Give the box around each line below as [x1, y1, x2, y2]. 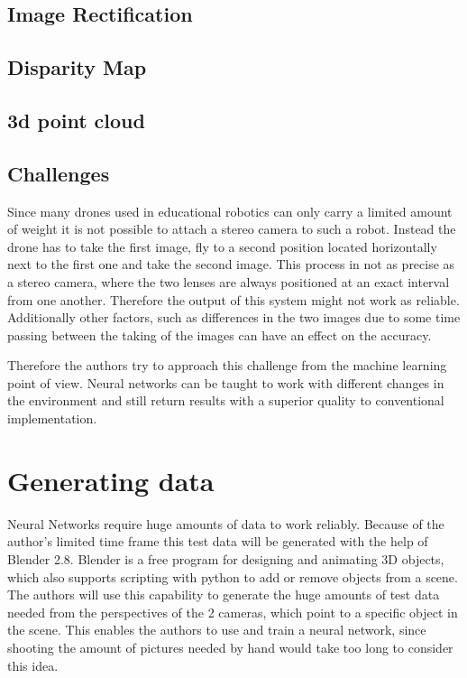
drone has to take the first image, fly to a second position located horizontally [7, 237, 437, 255]
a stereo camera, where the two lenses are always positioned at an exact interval [7, 272, 450, 291]
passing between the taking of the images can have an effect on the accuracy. [7, 325, 432, 344]
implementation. [7, 409, 97, 428]
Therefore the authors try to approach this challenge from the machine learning [7, 356, 447, 375]
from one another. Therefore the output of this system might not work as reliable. [7, 290, 460, 309]
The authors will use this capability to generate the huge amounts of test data [7, 585, 440, 604]
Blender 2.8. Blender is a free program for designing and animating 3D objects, [7, 549, 444, 568]
